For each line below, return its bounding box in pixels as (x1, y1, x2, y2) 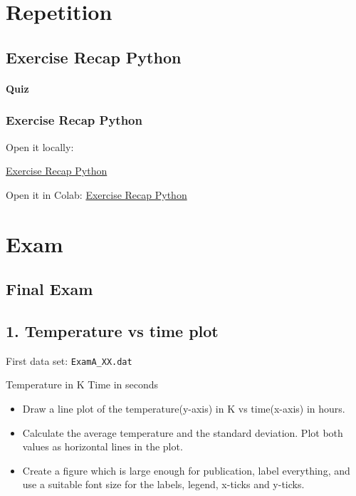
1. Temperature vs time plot (6, 319, 219, 341)
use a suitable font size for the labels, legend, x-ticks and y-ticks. (22, 477, 305, 492)
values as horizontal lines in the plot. (22, 439, 183, 454)
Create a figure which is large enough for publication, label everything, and (22, 463, 350, 477)
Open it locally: (6, 139, 74, 154)
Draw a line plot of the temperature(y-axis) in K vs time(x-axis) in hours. (22, 401, 345, 415)
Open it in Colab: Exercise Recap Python (6, 187, 187, 202)
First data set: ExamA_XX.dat (6, 353, 132, 368)
